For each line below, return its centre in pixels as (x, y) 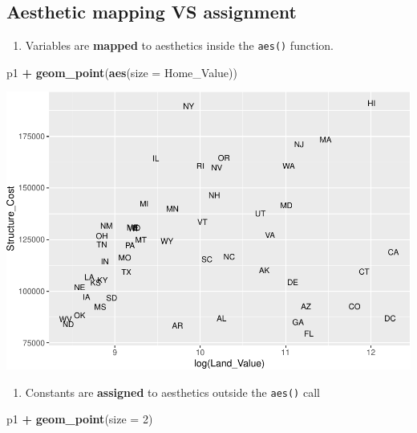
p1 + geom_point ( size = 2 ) (80, 419)
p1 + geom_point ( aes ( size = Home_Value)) (122, 72)
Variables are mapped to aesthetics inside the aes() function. (179, 45)
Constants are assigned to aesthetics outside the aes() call (172, 392)
